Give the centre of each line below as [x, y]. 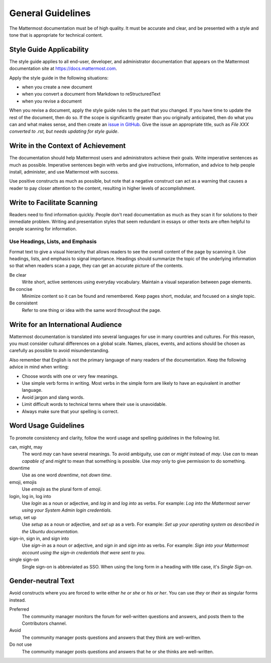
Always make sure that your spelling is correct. [70, 411]
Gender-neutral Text [42, 581]
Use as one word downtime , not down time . [67, 475]
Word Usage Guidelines [47, 426]
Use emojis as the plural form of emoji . [62, 489]
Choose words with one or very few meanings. [70, 376]
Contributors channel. [44, 623]
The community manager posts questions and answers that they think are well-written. [112, 637]
